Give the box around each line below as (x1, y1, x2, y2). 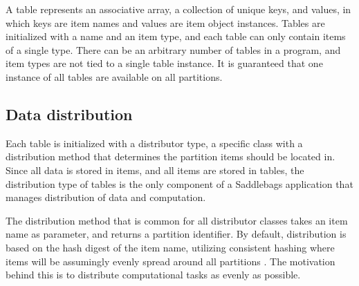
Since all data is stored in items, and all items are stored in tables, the (6, 162, 304, 177)
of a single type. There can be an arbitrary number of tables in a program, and (6, 42, 341, 57)
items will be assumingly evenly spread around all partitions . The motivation (6, 254, 335, 268)
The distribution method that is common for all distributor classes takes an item (6, 213, 348, 227)
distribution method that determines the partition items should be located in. (6, 149, 335, 164)
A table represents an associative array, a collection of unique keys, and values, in (6, 2, 351, 16)
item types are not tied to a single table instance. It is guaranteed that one (6, 56, 323, 70)
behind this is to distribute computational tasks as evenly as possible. (6, 267, 301, 282)
